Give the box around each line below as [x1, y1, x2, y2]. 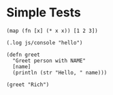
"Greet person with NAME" [12, 57, 86, 64]
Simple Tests [6, 5, 81, 21]
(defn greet [6, 51, 40, 58]
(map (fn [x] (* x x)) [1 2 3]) [6, 27, 98, 34]
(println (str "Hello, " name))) [12, 69, 108, 76]
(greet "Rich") [6, 81, 50, 88]
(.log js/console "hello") [6, 39, 83, 46]
